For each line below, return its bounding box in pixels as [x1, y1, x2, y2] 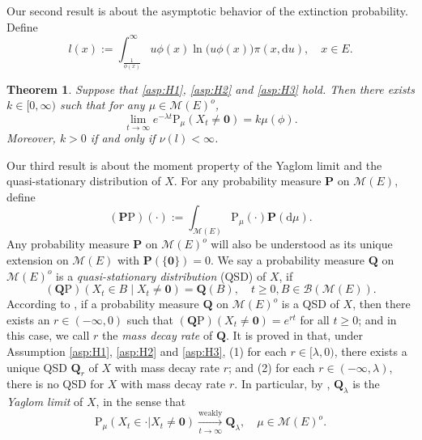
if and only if [90, 129, 156, 146]
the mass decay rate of [102, 327, 213, 344]
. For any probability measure [173, 172, 322, 189]
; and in [358, 311, 397, 328]
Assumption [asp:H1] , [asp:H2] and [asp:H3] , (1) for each [6, 342, 287, 359]
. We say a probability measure [211, 251, 365, 268]
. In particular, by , [234, 375, 330, 392]
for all [300, 311, 330, 328]
